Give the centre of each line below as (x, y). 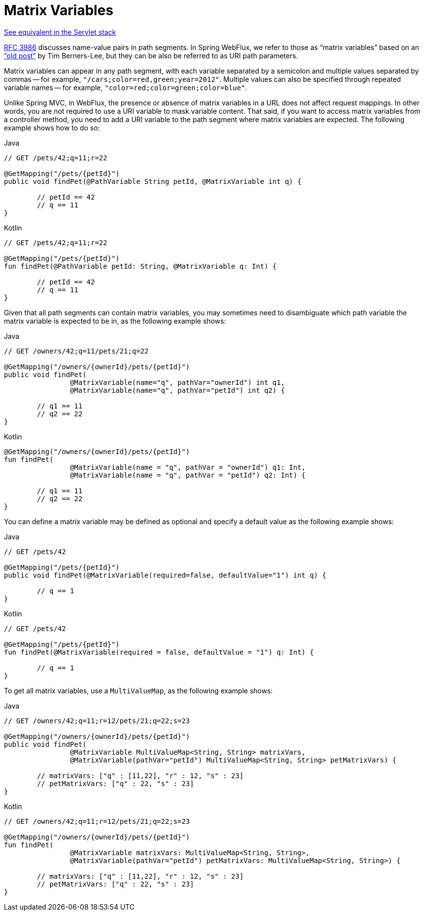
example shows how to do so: (52, 127)
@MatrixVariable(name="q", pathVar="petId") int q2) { (177, 390)
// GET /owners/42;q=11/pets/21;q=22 (76, 351)
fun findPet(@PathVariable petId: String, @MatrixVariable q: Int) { (140, 266)
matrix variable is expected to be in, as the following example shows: (115, 321)
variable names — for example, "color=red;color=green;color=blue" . (126, 87)
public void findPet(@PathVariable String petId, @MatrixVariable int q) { (153, 181)
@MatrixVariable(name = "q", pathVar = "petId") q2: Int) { (188, 475)
